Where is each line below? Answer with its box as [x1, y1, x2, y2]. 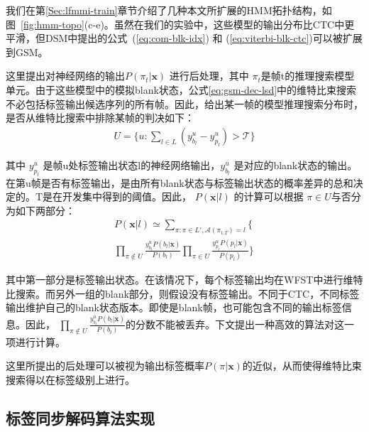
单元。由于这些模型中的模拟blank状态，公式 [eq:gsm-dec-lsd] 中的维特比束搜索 [6, 82, 357, 97]
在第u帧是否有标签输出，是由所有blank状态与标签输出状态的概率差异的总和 [6, 175, 353, 190]
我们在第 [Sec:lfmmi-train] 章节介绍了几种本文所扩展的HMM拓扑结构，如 [6, 3, 332, 17]
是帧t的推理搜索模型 [260, 68, 355, 83]
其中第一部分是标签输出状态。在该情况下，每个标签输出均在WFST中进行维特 [6, 272, 363, 287]
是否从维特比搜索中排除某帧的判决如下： [6, 110, 194, 125]
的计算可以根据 [233, 189, 304, 204]
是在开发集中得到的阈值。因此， [43, 189, 192, 204]
